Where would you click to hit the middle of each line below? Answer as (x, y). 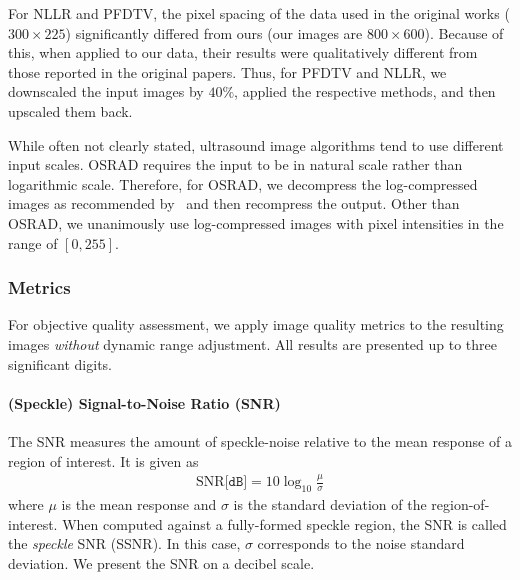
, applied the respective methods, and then (365, 91)
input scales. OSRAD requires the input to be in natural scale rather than (235, 164)
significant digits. (60, 363)
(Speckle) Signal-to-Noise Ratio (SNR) (144, 402)
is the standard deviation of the (330, 504)
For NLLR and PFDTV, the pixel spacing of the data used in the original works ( (259, 13)
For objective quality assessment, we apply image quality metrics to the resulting (256, 324)
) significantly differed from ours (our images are (214, 32)
